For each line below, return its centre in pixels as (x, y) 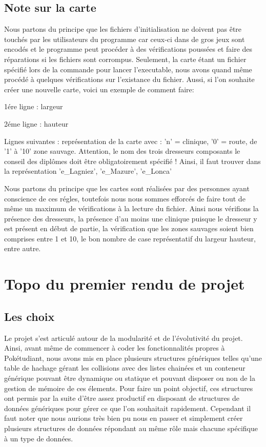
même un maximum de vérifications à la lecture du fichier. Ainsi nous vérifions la (131, 208)
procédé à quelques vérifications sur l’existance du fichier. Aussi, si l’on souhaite (129, 79)
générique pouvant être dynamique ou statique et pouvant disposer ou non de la (130, 378)
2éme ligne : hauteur (36, 123)
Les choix (29, 316)
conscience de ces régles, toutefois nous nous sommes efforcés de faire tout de (125, 198)
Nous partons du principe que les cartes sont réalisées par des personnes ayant (127, 188)
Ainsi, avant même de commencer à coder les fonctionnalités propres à (115, 348)
